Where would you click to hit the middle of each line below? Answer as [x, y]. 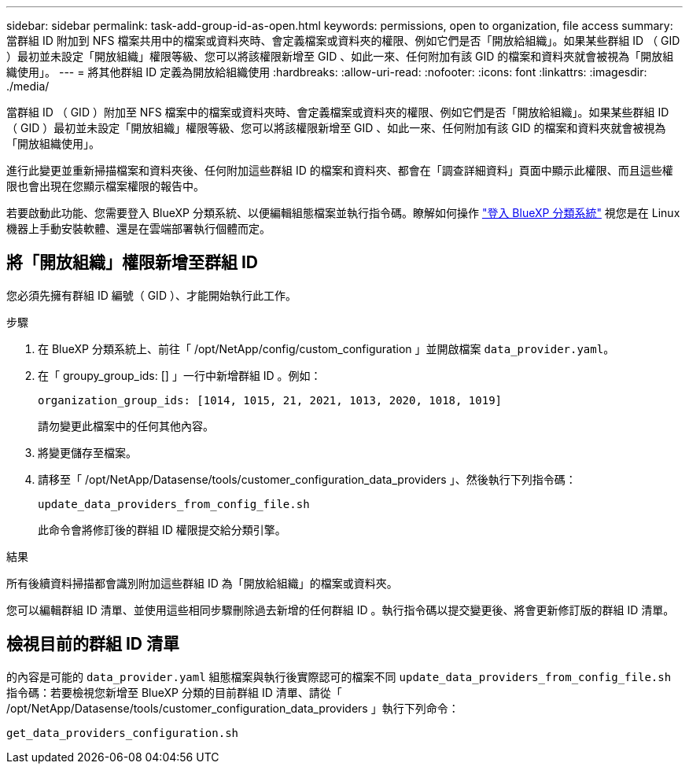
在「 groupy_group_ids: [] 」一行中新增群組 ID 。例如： [180, 375]
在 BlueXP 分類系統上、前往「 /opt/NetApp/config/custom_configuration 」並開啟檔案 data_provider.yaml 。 [326, 348]
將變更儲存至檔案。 [87, 452]
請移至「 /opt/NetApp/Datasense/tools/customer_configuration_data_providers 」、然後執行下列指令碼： [307, 479]
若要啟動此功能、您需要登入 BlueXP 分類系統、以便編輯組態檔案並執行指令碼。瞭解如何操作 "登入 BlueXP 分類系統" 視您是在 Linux [343, 213]
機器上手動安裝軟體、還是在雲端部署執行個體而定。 [138, 228]
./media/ [28, 86]
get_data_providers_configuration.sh [123, 733]
